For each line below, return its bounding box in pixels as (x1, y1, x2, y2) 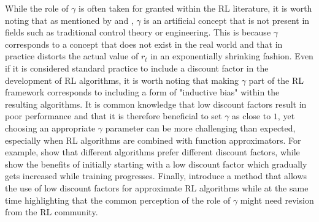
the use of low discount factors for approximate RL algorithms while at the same (5, 181, 309, 194)
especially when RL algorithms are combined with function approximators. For (5, 133, 301, 146)
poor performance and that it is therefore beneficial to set (5, 109, 222, 122)
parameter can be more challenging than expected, (105, 121, 296, 134)
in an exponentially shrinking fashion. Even (150, 50, 313, 62)
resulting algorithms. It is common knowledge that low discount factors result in (5, 97, 307, 110)
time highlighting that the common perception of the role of (5, 193, 231, 206)
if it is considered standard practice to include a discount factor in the (5, 61, 269, 74)
